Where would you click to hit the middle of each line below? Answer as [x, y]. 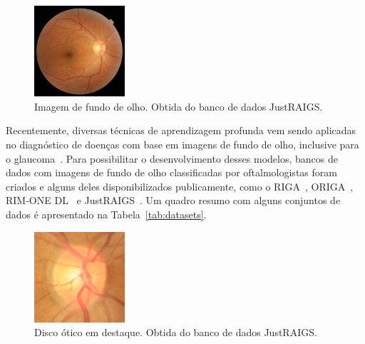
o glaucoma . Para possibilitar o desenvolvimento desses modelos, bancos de [172, 158]
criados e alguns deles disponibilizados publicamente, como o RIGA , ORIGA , [180, 186]
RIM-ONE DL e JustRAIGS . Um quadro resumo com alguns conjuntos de [173, 200]
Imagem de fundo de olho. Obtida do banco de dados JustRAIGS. [179, 106]
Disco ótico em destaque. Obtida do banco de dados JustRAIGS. [176, 332]
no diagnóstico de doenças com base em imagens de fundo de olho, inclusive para [182, 144]
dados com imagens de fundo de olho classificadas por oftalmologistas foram [171, 172]
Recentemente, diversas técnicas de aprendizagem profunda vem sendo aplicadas [181, 130]
